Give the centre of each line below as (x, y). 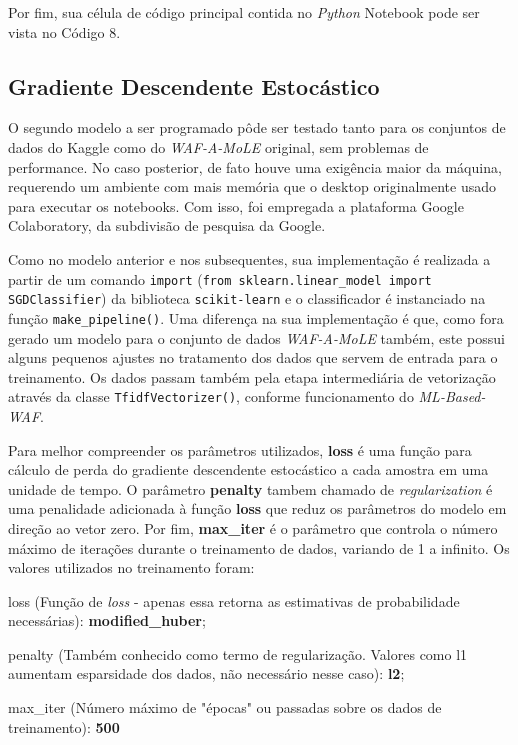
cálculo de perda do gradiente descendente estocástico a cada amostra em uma (248, 469)
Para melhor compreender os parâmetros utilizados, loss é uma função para (240, 449)
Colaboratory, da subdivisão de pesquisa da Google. (167, 225)
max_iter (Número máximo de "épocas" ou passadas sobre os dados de (225, 707)
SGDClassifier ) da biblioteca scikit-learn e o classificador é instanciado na (247, 298)
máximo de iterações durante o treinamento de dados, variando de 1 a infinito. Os (259, 547)
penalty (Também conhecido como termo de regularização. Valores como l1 (238, 653)
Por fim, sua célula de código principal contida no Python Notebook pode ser (244, 12)
